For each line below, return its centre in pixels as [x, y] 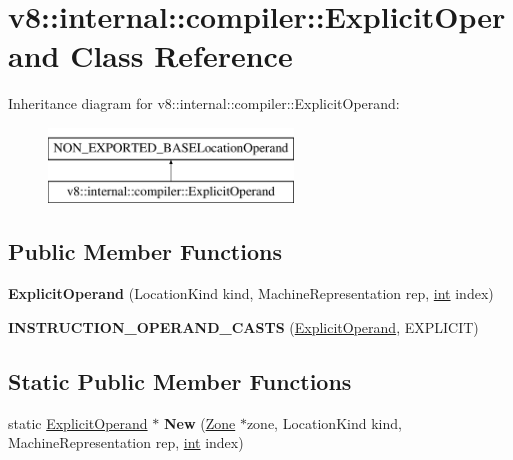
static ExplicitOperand [78, 422]
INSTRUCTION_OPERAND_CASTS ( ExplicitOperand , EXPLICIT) [243, 326]
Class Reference [181, 55]
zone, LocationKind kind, [324, 422]
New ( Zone [199, 422]
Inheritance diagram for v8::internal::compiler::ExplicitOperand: [204, 103]
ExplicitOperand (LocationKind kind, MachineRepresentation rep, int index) [251, 293]
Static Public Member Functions [180, 380]
